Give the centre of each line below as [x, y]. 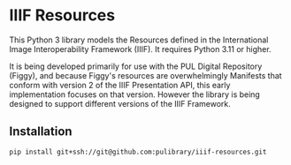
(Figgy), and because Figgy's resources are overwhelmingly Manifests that [145, 75]
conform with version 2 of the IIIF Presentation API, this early [120, 85]
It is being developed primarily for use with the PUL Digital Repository [136, 66]
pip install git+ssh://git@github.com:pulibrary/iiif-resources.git [138, 152]
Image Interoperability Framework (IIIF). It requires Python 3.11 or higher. [140, 49]
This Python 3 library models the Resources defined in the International [139, 40]
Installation [41, 132]
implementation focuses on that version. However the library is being [135, 94]
